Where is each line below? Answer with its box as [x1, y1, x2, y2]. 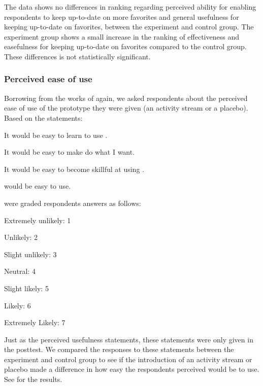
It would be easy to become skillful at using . [4, 163, 144, 174]
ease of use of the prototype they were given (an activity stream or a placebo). [4, 102, 248, 113]
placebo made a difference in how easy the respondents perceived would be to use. [4, 364, 259, 374]
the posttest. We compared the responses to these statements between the [4, 344, 234, 355]
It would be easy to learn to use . [4, 129, 108, 140]
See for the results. [4, 374, 62, 384]
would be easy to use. [4, 181, 71, 191]
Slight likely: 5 [4, 283, 49, 293]
